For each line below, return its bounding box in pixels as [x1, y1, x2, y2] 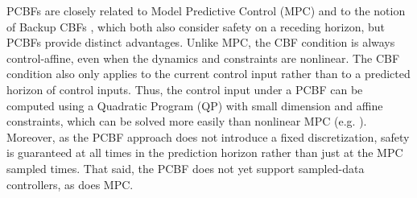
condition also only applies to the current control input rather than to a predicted [6, 65, 411, 82]
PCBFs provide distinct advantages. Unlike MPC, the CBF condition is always [6, 34, 395, 51]
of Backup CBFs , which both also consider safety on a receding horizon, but [6, 18, 386, 35]
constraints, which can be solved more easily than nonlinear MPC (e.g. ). [6, 113, 367, 130]
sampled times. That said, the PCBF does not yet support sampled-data [6, 159, 365, 176]
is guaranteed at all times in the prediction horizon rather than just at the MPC [6, 144, 403, 161]
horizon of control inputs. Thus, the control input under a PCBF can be [6, 80, 363, 97]
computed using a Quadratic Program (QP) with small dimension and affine [6, 97, 383, 113]
